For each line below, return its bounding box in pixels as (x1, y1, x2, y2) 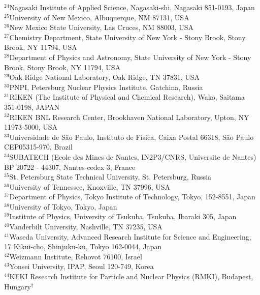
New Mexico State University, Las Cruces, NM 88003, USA (9, 22, 194, 33)
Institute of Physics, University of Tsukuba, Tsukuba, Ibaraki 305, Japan (9, 211, 237, 222)
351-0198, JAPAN (4, 101, 60, 112)
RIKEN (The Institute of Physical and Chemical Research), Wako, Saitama (9, 92, 245, 102)
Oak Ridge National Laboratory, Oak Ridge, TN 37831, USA (9, 72, 200, 82)
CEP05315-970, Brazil (4, 141, 73, 152)
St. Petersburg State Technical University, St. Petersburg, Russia (9, 171, 212, 182)
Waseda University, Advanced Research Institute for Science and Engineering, (9, 231, 251, 242)
